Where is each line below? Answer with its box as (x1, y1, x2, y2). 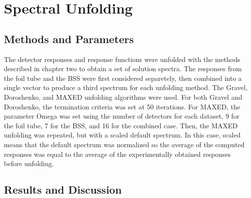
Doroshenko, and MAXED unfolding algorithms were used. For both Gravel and (4, 91, 242, 102)
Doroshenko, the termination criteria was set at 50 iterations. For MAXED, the (4, 101, 240, 111)
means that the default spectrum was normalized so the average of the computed (4, 139, 245, 149)
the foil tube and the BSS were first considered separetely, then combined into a (4, 73, 242, 83)
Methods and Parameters (4, 31, 134, 46)
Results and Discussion (4, 182, 122, 197)
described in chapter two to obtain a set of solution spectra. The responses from (4, 63, 242, 74)
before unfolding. (4, 158, 54, 168)
